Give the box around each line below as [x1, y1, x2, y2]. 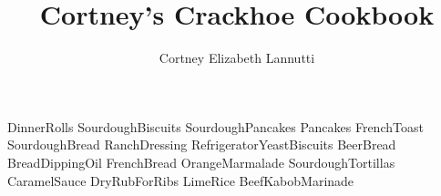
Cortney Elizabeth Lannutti [159, 48, 315, 67]
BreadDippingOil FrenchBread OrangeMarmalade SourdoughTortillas [7, 152, 395, 171]
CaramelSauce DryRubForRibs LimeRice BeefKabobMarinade [7, 170, 354, 190]
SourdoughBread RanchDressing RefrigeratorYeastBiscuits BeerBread [7, 135, 396, 154]
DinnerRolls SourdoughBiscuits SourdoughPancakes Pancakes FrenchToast [7, 117, 424, 136]
